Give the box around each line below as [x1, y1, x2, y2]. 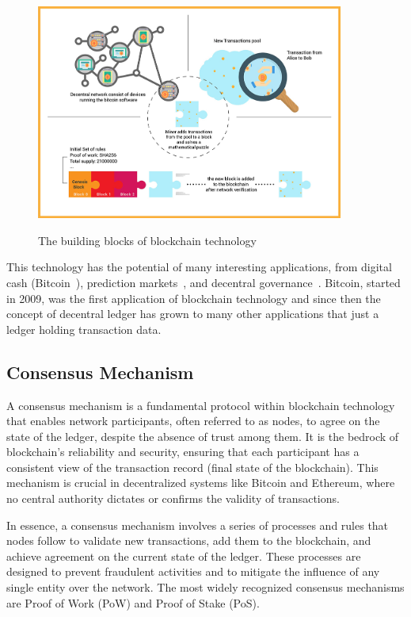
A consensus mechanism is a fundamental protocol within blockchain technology [6, 397, 395, 413]
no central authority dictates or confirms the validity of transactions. [6, 490, 340, 507]
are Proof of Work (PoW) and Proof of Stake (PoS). [6, 594, 260, 611]
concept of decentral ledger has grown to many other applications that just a [6, 305, 379, 322]
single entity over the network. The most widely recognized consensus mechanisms [6, 579, 405, 596]
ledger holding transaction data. [6, 320, 162, 337]
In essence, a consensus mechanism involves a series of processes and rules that [6, 516, 389, 533]
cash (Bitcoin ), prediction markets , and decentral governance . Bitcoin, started [6, 274, 401, 290]
